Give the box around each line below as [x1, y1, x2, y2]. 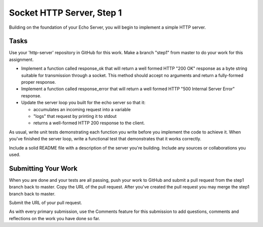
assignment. [9, 57, 34, 62]
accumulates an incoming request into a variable [33, 106, 131, 112]
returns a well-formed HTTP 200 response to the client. [33, 120, 145, 126]
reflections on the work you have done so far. [9, 215, 100, 221]
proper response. [21, 79, 56, 85]
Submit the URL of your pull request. [9, 200, 82, 206]
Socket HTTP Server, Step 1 [9, 7, 122, 18]
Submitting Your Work [9, 164, 78, 172]
